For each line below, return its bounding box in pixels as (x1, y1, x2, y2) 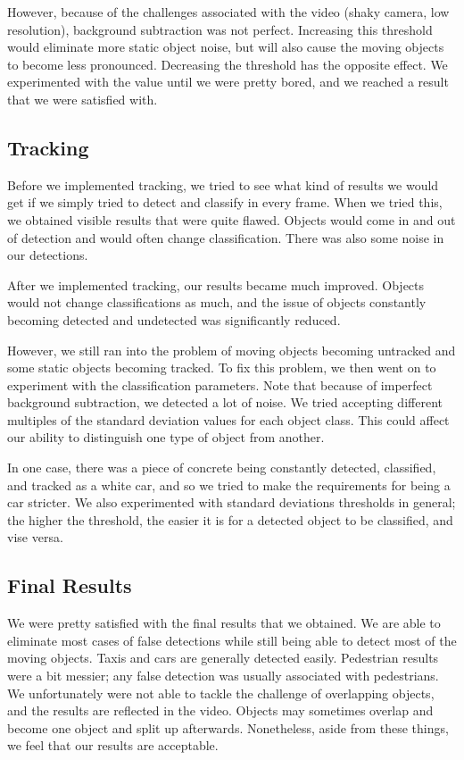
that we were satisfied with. (7, 89, 158, 108)
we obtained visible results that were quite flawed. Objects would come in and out (7, 210, 456, 229)
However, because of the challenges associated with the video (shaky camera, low (7, 3, 450, 21)
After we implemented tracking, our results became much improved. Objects (7, 275, 425, 294)
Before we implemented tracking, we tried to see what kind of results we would (7, 175, 439, 194)
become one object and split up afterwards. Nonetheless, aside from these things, (7, 718, 449, 737)
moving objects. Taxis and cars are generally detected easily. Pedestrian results (7, 648, 439, 667)
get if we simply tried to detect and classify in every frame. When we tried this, (7, 193, 443, 212)
